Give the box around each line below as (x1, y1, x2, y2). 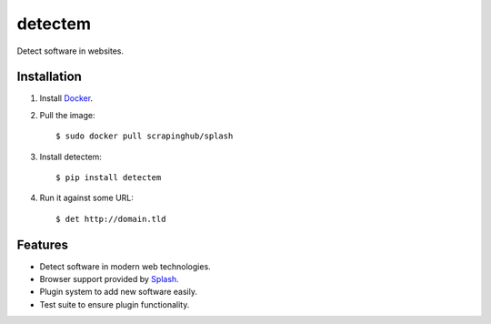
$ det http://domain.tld (55, 214, 166, 224)
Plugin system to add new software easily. (39, 287, 197, 298)
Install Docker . (39, 93, 94, 104)
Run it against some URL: (39, 192, 134, 204)
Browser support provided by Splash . (39, 274, 179, 285)
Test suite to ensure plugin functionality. (39, 299, 190, 309)
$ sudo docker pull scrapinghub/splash (55, 131, 234, 141)
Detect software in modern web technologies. (39, 260, 211, 272)
